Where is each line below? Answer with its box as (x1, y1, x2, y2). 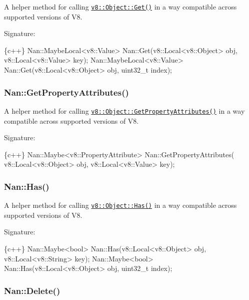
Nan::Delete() (4, 284, 60, 296)
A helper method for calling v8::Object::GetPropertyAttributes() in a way (4, 105, 245, 116)
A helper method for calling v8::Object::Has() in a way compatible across (4, 200, 237, 210)
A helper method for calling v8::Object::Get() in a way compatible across (4, 2, 237, 12)
